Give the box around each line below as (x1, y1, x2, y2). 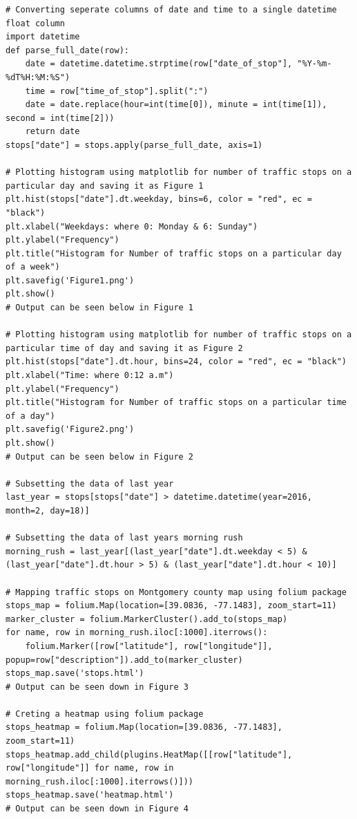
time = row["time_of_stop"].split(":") (25, 86, 209, 96)
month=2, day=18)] (6, 505, 90, 516)
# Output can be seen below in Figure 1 (6, 303, 194, 313)
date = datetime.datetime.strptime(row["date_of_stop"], (25, 59, 293, 69)
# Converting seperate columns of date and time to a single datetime (6, 5, 337, 15)
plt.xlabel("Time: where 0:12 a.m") (6, 370, 174, 381)
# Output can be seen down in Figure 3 (6, 681, 189, 692)
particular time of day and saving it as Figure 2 (6, 343, 243, 353)
